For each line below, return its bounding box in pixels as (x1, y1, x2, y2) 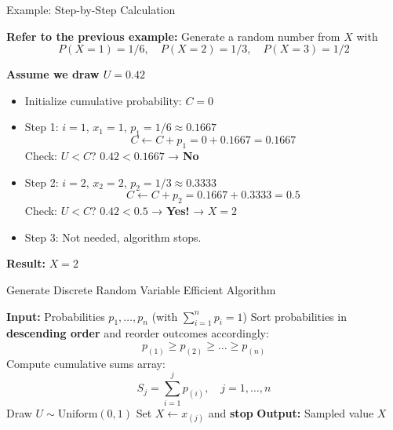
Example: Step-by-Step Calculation (6, 2, 176, 17)
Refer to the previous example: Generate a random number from (6, 27, 340, 44)
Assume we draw (6, 66, 100, 82)
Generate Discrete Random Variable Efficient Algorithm (6, 281, 276, 297)
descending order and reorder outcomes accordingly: (6, 325, 269, 341)
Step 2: (24, 173, 59, 190)
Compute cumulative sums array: (6, 355, 166, 371)
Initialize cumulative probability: (24, 92, 182, 108)
